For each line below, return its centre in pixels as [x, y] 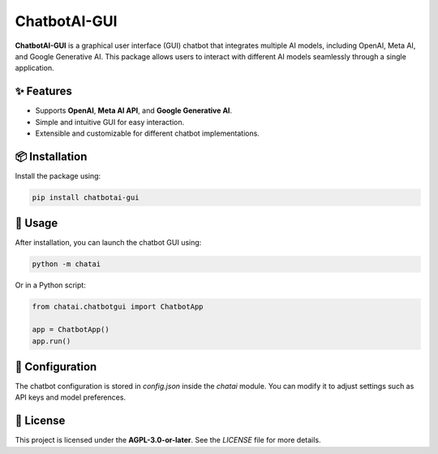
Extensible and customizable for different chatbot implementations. [147, 133]
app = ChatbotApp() [71, 330]
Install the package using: [58, 175]
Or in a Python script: [51, 285]
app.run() [52, 341]
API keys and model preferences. [70, 397]
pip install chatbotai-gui [86, 197]
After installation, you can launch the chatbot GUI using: [108, 243]
